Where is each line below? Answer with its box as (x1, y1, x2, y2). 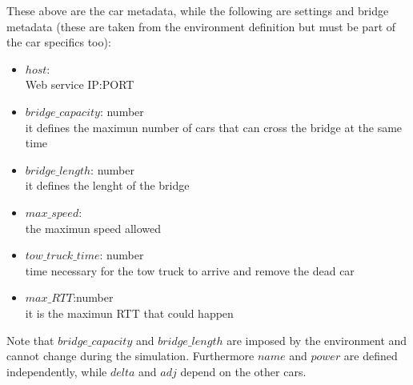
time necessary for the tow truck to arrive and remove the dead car (25, 262, 355, 279)
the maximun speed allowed (25, 219, 162, 236)
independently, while (6, 363, 107, 379)
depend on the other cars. (180, 363, 307, 379)
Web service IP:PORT (25, 76, 134, 93)
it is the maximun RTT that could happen (25, 304, 234, 321)
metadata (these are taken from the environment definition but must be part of (6, 18, 396, 34)
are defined (343, 347, 398, 364)
